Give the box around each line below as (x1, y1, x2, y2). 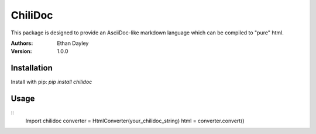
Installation (11, 63, 53, 73)
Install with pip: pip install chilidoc (11, 79, 92, 86)
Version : (11, 48, 32, 55)
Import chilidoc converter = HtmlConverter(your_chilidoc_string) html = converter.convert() (25, 117, 245, 124)
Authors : (11, 40, 33, 47)
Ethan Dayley (57, 40, 89, 47)
